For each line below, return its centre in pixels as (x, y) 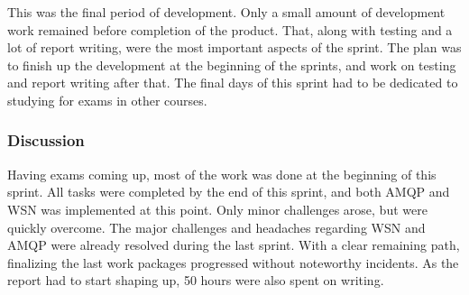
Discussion (46, 140)
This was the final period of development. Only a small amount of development (226, 12)
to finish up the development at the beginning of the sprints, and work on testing (232, 65)
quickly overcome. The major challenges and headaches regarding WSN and (216, 227)
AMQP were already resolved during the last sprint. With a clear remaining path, (234, 245)
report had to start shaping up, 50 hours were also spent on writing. (196, 280)
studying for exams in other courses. (107, 100)
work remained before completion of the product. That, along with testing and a (230, 29)
